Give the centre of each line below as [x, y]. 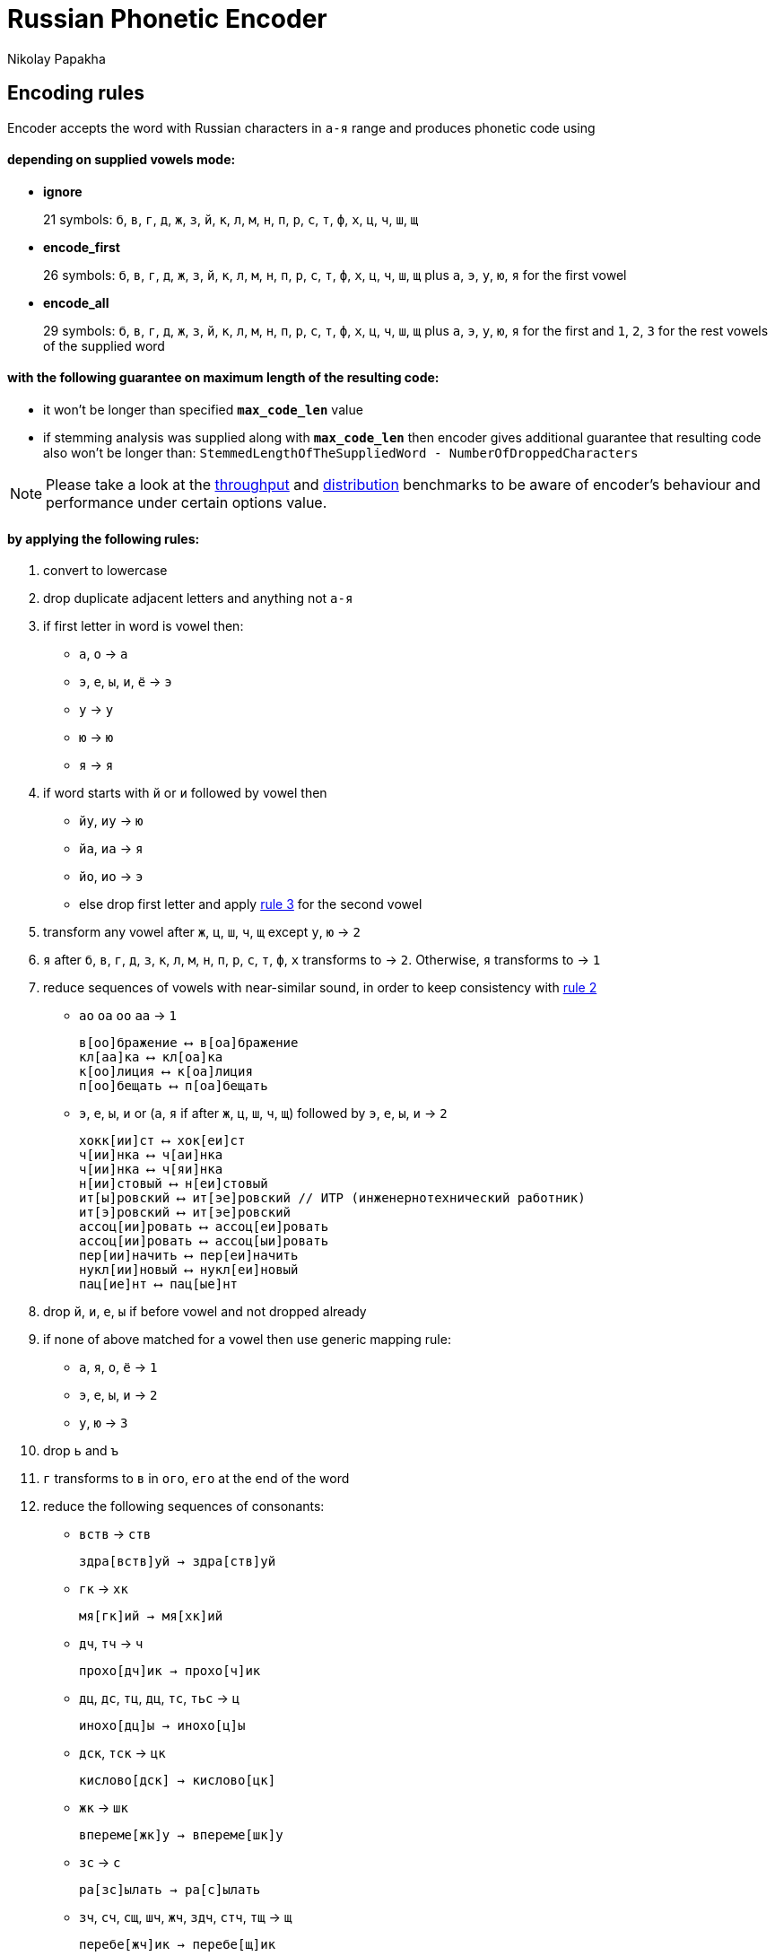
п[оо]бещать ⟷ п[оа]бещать [174, 1086]
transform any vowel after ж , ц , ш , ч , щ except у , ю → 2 [202, 932]
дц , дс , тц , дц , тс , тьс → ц [160, 1698]
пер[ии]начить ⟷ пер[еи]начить [189, 1256]
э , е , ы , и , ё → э [126, 682]
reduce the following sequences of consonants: [184, 1506]
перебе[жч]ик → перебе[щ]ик [178, 1945]
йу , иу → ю [111, 821]
